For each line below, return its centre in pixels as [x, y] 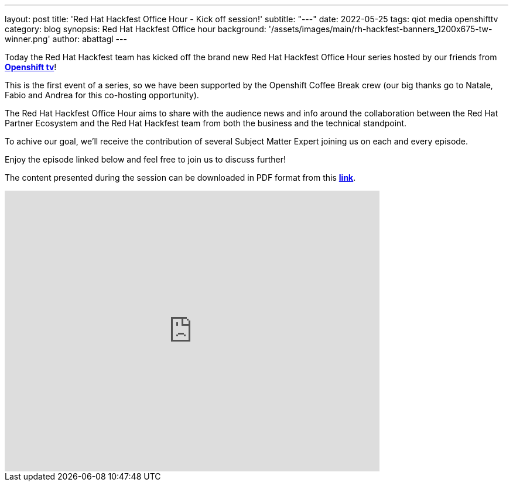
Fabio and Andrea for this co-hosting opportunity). [102, 95]
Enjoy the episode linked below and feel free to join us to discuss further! [145, 159]
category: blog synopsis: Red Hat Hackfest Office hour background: [136, 29]
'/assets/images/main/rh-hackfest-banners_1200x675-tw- [380, 29]
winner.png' [28, 39]
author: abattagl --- [90, 39]
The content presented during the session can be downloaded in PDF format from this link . [180, 177]
